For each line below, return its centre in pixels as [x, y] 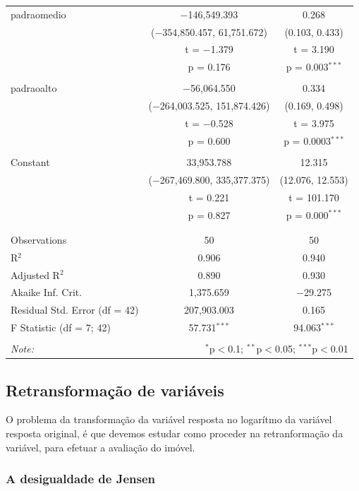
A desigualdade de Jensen [81, 479]
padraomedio [38, 14]
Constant [30, 162]
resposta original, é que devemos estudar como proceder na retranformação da [175, 433]
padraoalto [34, 88]
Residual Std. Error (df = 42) [75, 310]
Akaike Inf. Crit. [47, 292]
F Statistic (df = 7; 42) [61, 327]
